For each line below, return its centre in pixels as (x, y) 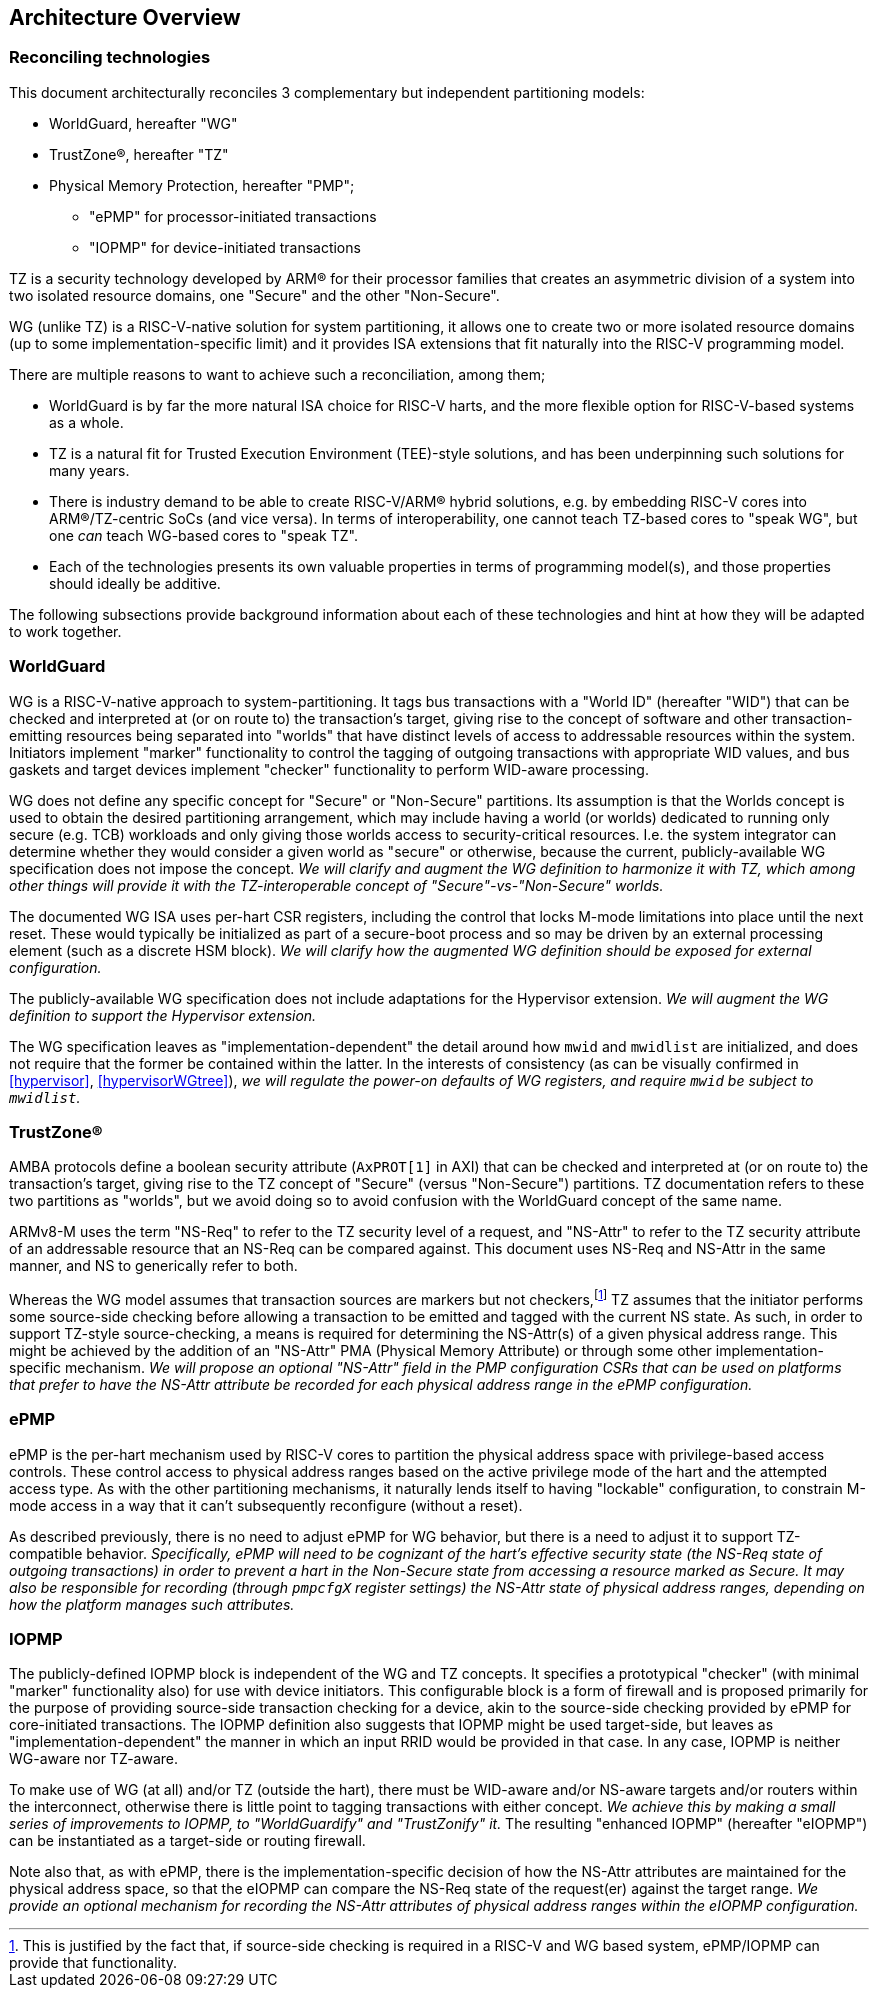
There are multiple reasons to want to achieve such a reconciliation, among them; (277, 374)
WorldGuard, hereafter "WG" (143, 123)
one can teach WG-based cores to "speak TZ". (203, 535)
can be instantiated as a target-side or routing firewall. (187, 1841)
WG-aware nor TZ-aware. (94, 1759)
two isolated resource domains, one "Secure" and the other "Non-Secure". (254, 295)
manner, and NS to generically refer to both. (153, 1266)
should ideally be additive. (135, 583)
